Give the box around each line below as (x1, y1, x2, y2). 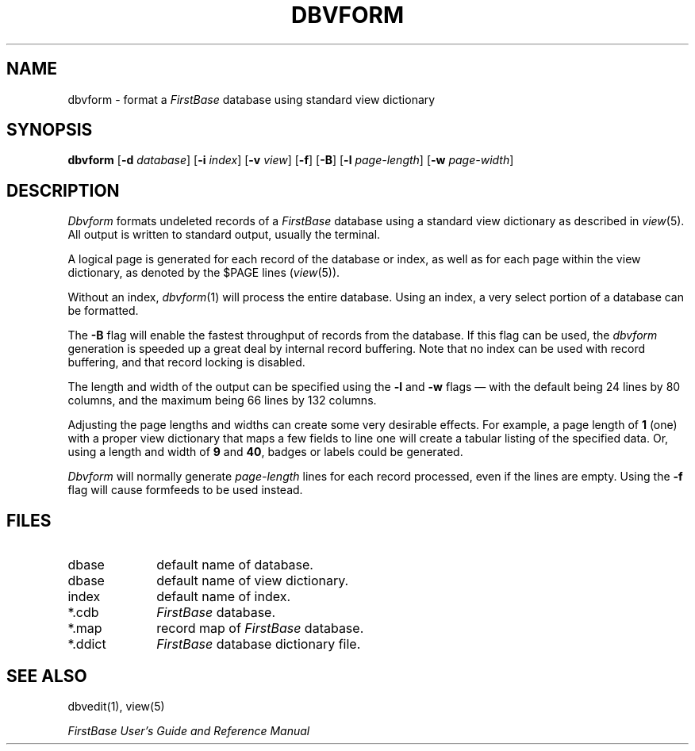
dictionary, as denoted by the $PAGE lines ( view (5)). (67, 266, 340, 280)
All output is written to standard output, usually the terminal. (67, 228, 381, 242)
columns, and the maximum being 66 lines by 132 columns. (67, 393, 377, 408)
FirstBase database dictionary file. (156, 636, 361, 653)
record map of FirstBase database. (156, 620, 364, 637)
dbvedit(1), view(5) (67, 699, 165, 713)
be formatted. (67, 304, 139, 318)
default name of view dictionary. (156, 573, 349, 589)
